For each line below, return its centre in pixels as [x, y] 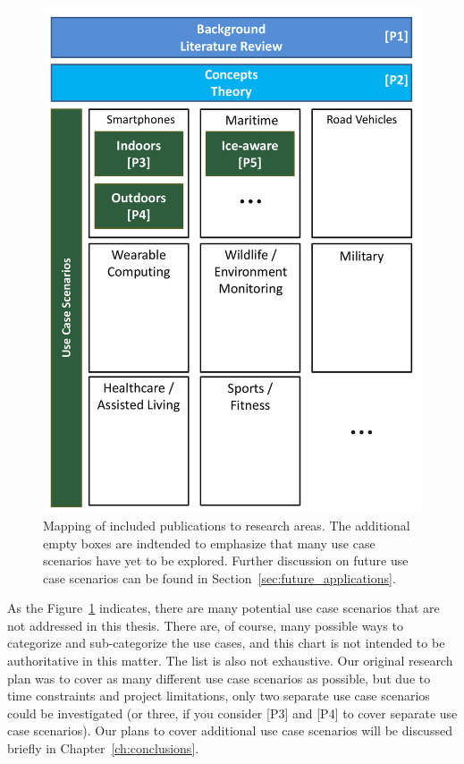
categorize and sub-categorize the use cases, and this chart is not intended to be [226, 643]
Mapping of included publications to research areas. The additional [227, 525]
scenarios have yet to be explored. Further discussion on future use [226, 560]
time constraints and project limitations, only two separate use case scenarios [219, 696]
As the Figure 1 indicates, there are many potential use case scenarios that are [224, 608]
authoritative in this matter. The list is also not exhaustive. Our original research [230, 661]
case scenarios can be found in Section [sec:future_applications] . [219, 577]
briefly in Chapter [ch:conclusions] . [103, 748]
